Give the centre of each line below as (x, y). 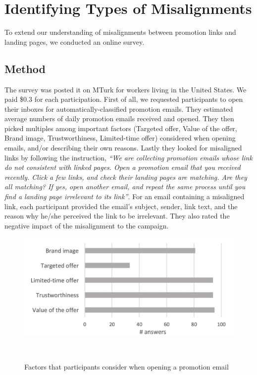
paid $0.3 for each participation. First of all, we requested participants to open (124, 99)
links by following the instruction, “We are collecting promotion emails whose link (128, 157)
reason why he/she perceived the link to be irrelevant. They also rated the (117, 216)
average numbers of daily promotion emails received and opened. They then (119, 118)
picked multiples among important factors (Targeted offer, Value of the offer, (121, 128)
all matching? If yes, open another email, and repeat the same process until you (125, 187)
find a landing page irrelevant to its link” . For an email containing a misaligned (125, 196)
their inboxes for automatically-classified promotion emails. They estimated (119, 109)
